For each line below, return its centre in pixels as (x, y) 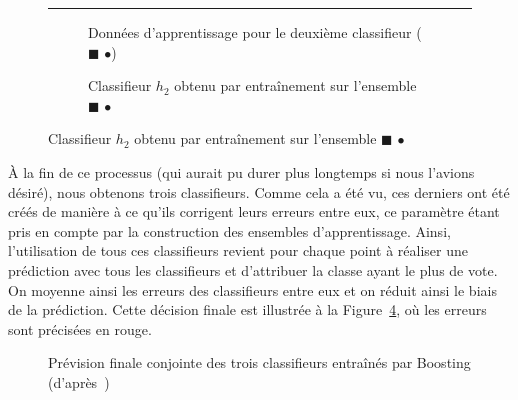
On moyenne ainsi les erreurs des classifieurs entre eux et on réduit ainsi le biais (252, 289)
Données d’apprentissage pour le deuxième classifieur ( (255, 32)
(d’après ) (79, 381)
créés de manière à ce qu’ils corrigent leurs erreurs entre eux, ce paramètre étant (254, 211)
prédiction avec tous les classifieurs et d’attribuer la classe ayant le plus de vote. (253, 269)
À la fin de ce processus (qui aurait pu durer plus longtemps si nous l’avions (241, 171)
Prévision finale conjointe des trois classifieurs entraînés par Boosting (259, 362)
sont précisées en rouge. (80, 328)
